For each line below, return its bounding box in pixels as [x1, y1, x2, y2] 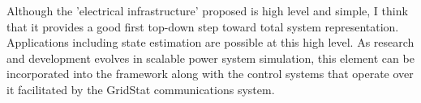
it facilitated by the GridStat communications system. [6, 80, 275, 97]
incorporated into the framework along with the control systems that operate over [6, 65, 414, 82]
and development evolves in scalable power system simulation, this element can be [6, 49, 415, 66]
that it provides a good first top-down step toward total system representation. [6, 18, 399, 35]
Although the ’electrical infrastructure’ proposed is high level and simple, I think [6, 2, 408, 19]
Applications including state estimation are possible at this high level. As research [6, 34, 415, 51]
